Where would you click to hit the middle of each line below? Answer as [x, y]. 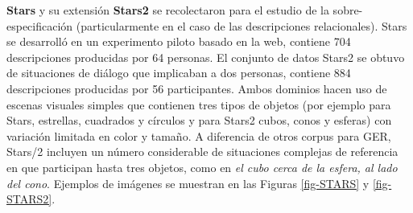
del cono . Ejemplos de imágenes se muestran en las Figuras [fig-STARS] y [188, 183]
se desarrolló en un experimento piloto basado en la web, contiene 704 [179, 41]
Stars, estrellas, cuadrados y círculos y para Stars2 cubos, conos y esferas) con [199, 120]
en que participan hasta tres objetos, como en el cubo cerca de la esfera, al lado [202, 167]
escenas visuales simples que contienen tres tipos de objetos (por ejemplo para [199, 104]
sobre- [348, 10]
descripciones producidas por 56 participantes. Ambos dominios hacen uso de [197, 88]
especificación [40, 25]
